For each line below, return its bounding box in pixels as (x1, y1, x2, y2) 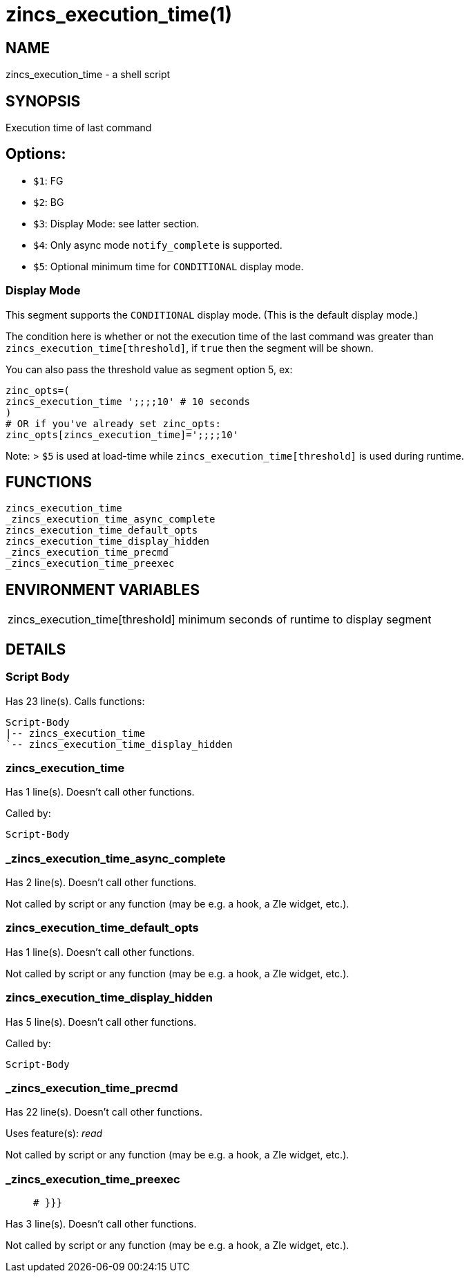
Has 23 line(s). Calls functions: (6, 695, 145, 707)
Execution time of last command (6, 122, 152, 134)
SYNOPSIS (6, 92, 81, 110)
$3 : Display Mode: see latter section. (33, 217, 200, 229)
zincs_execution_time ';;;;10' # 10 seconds (6, 395, 251, 407)
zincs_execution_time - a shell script (6, 68, 171, 81)
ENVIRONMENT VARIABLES (6, 581, 200, 599)
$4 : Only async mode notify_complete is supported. (33, 238, 283, 251)
